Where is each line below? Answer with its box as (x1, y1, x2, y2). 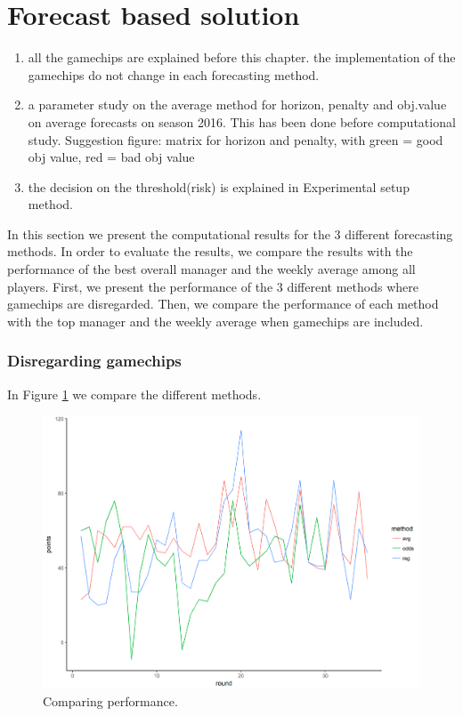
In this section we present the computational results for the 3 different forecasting (7, 224, 453, 243)
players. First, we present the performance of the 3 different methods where (7, 277, 418, 295)
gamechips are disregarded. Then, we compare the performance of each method (7, 294, 439, 313)
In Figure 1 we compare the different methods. (7, 384, 262, 403)
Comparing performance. (43, 691, 178, 710)
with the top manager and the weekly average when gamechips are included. (7, 311, 424, 330)
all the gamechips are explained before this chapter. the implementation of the (28, 48, 456, 67)
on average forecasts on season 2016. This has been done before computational (28, 112, 456, 131)
